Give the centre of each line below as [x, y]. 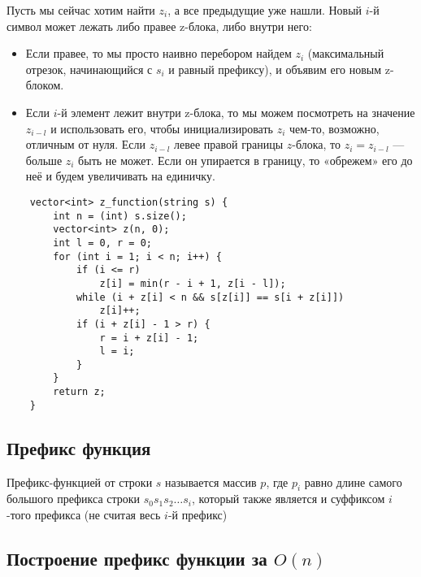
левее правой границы [229, 144]
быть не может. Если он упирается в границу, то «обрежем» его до [245, 160]
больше [44, 160]
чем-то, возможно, [334, 128]
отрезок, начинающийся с [89, 69]
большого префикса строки [74, 499]
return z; [79, 392]
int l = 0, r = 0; [102, 243]
